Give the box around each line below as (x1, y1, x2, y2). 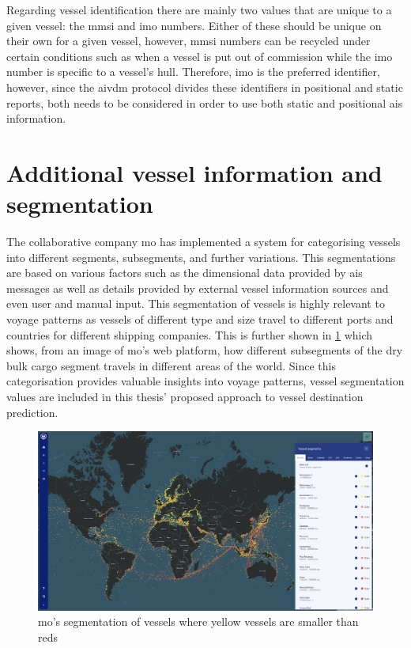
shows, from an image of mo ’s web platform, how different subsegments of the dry (6, 342, 403, 358)
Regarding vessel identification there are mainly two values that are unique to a (6, 2, 392, 17)
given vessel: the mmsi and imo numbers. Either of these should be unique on (6, 17, 382, 33)
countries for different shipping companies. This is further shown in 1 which (6, 326, 373, 343)
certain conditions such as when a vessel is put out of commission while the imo (6, 47, 393, 64)
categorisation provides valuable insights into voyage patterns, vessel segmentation (6, 373, 405, 389)
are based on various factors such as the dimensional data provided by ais (6, 264, 363, 281)
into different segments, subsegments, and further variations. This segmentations (6, 248, 396, 265)
